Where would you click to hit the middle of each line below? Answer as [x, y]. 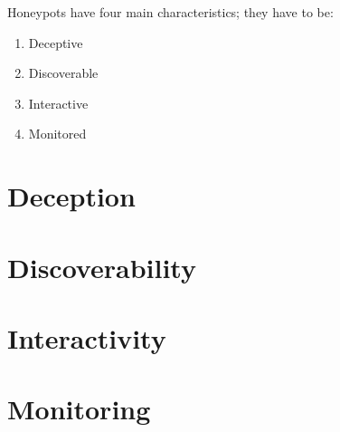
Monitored [57, 134]
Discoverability [102, 267]
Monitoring [79, 409]
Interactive [58, 103]
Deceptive [56, 42]
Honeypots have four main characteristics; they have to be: [170, 12]
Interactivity [87, 337]
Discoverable [63, 73]
